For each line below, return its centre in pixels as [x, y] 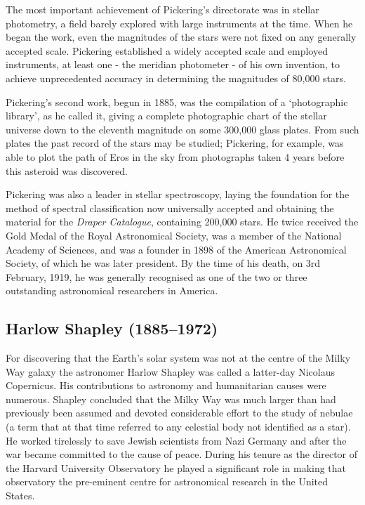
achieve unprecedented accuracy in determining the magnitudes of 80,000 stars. [176, 78]
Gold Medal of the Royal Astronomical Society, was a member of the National [174, 235]
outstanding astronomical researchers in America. [112, 290]
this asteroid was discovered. [67, 170]
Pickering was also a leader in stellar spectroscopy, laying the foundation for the [178, 194]
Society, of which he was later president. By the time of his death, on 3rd [163, 263]
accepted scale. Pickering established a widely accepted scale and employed [167, 50]
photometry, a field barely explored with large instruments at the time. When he [179, 23]
